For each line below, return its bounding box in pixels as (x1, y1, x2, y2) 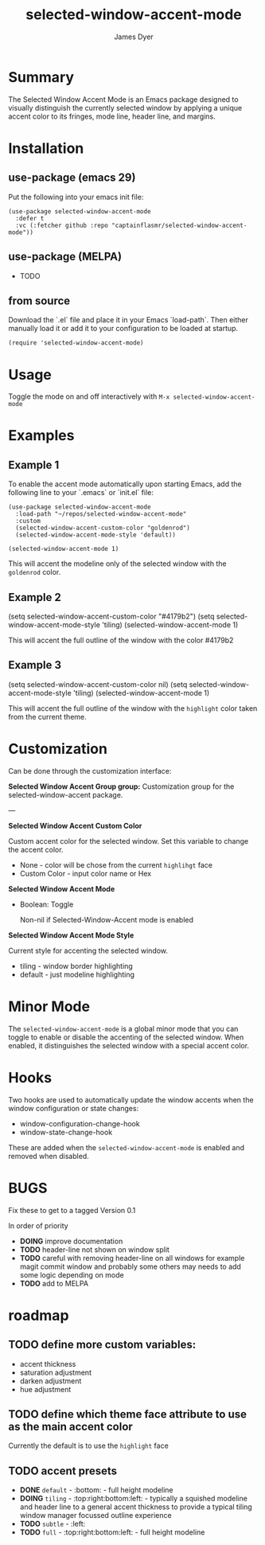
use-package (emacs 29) (8, 171, 136, 185)
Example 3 (8, 658, 62, 672)
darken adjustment (19, 1375, 82, 1386)
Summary (8, 68, 74, 86)
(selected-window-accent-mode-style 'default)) (15, 531, 177, 539)
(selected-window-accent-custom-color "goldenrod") (15, 524, 191, 533)
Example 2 (8, 591, 61, 604)
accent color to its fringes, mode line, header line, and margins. (8, 111, 216, 121)
